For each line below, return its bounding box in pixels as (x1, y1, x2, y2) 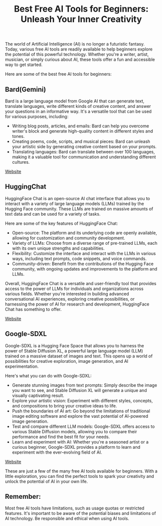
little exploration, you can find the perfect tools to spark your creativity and (5, 473, 154, 479)
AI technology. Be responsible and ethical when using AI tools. (5, 516, 130, 522)
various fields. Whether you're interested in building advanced (5, 290, 129, 297)
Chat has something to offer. (5, 306, 62, 312)
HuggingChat (5, 183, 46, 191)
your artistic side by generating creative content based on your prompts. (12, 144, 157, 149)
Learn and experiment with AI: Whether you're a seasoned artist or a (12, 439, 149, 445)
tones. (12, 134, 25, 139)
